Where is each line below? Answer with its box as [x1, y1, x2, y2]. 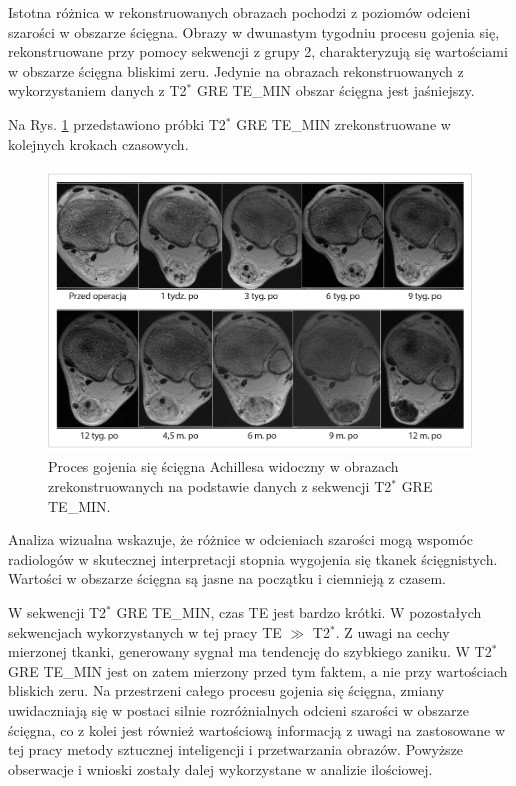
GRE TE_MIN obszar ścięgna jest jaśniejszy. [196, 80, 475, 101]
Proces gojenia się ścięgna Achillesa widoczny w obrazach [48, 456, 399, 477]
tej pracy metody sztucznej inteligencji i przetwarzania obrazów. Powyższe [8, 739, 464, 760]
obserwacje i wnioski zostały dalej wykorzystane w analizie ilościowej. [8, 758, 433, 779]
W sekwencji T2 [8, 602, 107, 623]
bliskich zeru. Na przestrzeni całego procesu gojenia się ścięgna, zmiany [8, 680, 445, 701]
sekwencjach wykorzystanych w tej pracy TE [8, 621, 282, 642]
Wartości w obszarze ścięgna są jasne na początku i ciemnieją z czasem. [8, 568, 446, 589]
